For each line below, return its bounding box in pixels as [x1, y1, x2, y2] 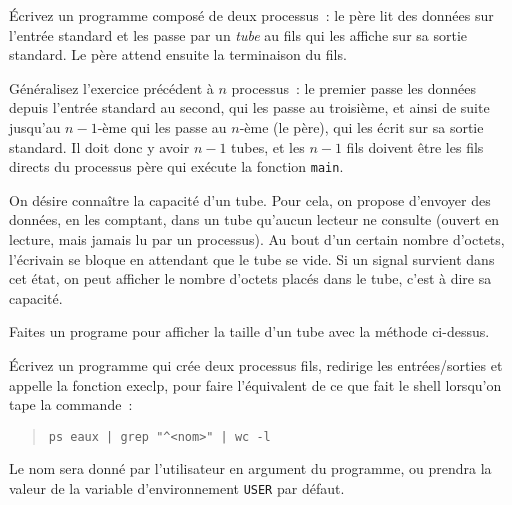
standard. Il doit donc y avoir [9, 136, 190, 157]
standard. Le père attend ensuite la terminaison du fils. [9, 44, 347, 65]
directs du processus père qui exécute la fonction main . [9, 156, 344, 177]
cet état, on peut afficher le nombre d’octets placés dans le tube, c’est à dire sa [9, 268, 492, 289]
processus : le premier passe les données [231, 77, 476, 98]
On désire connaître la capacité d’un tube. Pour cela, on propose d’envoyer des [9, 189, 491, 210]
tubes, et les [231, 136, 305, 157]
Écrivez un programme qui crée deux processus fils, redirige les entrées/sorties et [9, 354, 503, 375]
